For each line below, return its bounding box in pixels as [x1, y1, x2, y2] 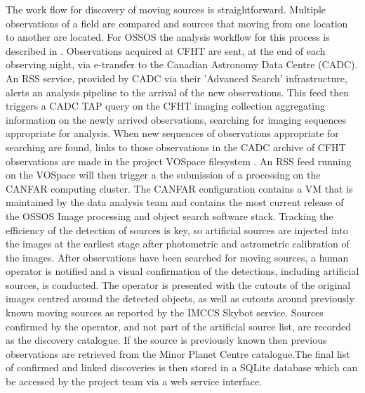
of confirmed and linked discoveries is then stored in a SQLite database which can [6, 360, 358, 375]
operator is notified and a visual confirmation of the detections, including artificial [6, 264, 359, 278]
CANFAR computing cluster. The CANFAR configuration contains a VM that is [6, 181, 353, 195]
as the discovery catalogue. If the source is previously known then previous [6, 333, 327, 347]
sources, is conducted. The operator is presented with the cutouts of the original [6, 277, 351, 292]
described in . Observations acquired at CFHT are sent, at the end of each [6, 43, 326, 58]
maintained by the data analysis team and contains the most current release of [6, 195, 344, 210]
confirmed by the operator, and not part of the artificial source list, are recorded [6, 318, 352, 333]
